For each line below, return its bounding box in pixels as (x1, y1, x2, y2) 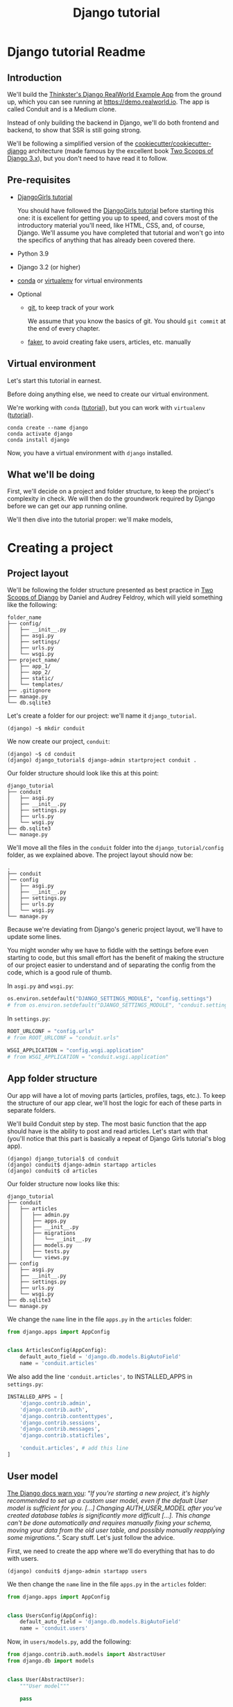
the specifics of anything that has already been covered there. (17, 235, 196, 244)
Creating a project (7, 540, 113, 556)
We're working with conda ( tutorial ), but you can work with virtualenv (7, 403, 206, 411)
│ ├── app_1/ (7, 663, 51, 670)
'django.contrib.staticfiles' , (19, 1432, 110, 1439)
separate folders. (7, 1106, 56, 1115)
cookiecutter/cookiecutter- (135, 139, 212, 148)
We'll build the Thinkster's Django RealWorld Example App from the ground (7, 91, 222, 98)
